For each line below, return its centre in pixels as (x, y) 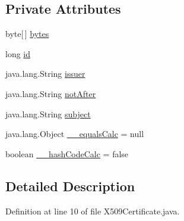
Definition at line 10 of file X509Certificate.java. (93, 211)
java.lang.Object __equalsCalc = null (75, 134)
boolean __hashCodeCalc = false (67, 153)
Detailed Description (70, 186)
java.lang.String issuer (45, 74)
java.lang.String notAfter (51, 93)
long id (18, 53)
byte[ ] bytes (27, 34)
